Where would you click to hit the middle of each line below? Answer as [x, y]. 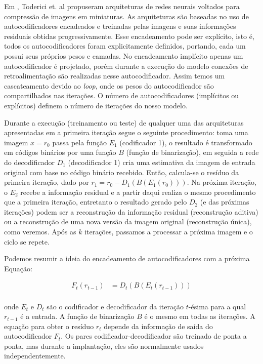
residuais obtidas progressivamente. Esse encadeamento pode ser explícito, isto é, [129, 36]
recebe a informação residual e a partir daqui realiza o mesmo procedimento [138, 192]
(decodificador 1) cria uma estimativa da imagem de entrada [162, 162]
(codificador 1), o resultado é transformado [186, 142]
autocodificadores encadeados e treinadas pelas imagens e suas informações [120, 26]
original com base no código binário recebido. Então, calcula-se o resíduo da [122, 172]
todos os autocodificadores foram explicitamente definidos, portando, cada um [125, 46]
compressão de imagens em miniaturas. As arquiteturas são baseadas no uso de [126, 16]
